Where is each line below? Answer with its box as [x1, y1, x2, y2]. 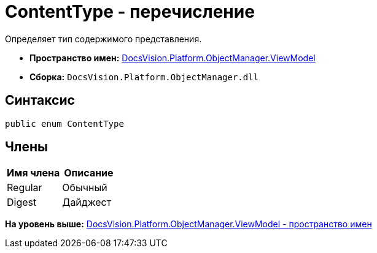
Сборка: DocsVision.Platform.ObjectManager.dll [29, 71, 259, 82]
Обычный [62, 181, 107, 194]
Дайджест [62, 196, 112, 209]
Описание [64, 167, 114, 179]
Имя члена [7, 167, 60, 179]
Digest [7, 196, 37, 209]
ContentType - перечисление [5, 1, 255, 22]
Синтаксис [5, 93, 75, 108]
